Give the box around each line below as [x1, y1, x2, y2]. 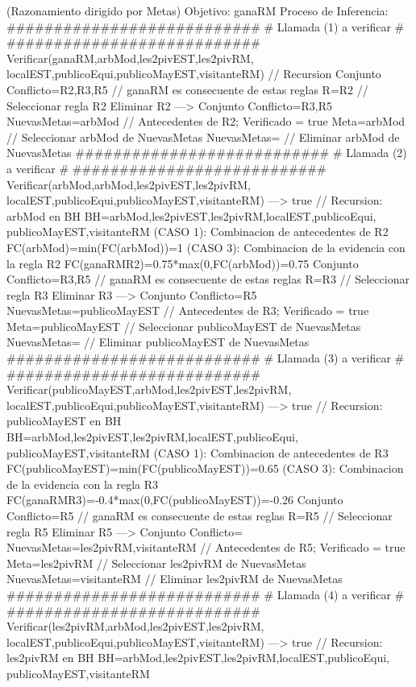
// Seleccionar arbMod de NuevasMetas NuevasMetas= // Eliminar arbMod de [6, 128, 400, 145]
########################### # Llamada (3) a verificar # [6, 350, 405, 366]
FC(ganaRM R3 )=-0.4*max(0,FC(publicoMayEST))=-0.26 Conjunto [6, 491, 343, 508]
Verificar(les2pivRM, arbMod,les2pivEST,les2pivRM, [6, 618, 264, 635]
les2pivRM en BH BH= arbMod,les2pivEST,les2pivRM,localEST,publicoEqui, [6, 649, 390, 666]
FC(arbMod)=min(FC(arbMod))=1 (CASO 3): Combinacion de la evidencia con [6, 238, 406, 255]
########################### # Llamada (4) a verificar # [6, 586, 405, 602]
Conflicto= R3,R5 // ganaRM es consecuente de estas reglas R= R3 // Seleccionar [6, 271, 410, 288]
